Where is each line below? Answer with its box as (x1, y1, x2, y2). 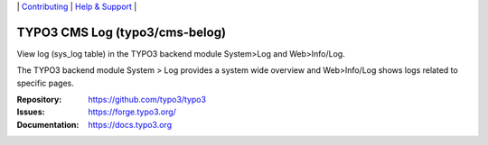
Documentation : (16, 119, 80, 130)
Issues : (16, 106, 45, 117)
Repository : (16, 95, 62, 105)
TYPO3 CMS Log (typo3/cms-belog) (16, 24, 226, 40)
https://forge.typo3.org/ (88, 106, 176, 117)
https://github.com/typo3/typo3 (88, 95, 207, 105)
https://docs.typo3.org (88, 119, 172, 130)
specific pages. (16, 77, 74, 88)
